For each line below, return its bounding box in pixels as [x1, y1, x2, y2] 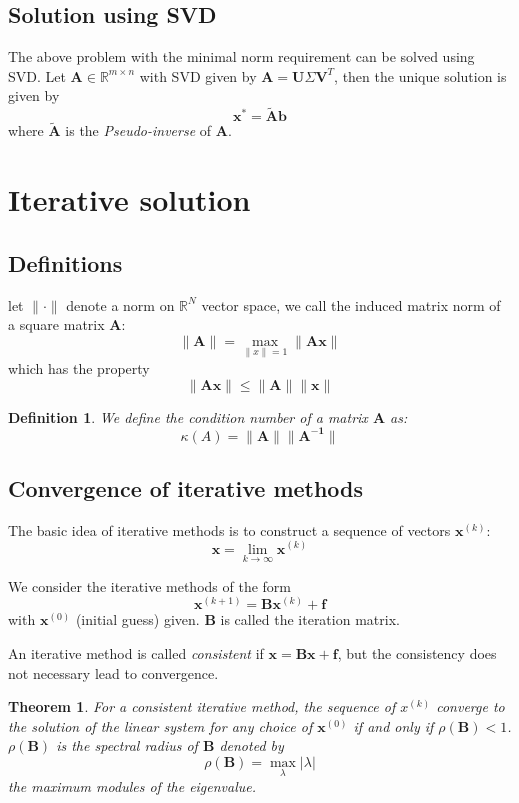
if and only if [353, 715, 434, 736]
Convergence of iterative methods [8, 473, 364, 504]
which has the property [8, 358, 150, 378]
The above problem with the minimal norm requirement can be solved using [8, 46, 475, 67]
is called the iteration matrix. [220, 609, 400, 630]
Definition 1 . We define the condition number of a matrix [8, 406, 368, 427]
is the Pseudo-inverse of [65, 120, 212, 141]
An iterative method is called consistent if [8, 642, 264, 663]
